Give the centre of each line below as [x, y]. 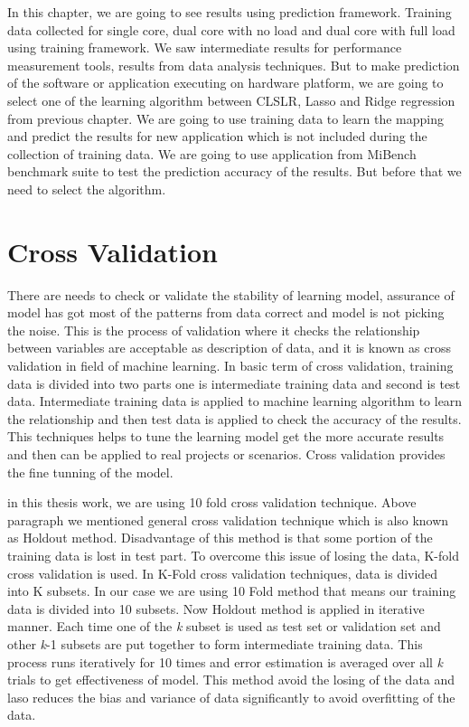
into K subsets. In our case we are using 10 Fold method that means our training [232, 591]
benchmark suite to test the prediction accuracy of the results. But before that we [234, 171]
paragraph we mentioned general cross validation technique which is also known [228, 519]
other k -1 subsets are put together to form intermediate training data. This [215, 643]
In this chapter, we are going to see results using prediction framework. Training [230, 12]
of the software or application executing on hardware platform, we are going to [225, 83]
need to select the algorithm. [87, 189]
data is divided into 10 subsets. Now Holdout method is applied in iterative [216, 608]
